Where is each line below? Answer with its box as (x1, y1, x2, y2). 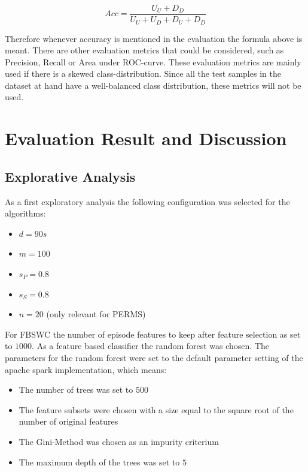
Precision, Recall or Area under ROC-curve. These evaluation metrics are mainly (5, 55, 301, 68)
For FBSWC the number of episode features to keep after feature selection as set (5, 327, 301, 340)
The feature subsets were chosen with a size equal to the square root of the (19, 403, 294, 416)
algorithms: (5, 207, 46, 220)
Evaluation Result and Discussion (5, 126, 287, 151)
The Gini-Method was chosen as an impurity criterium (19, 435, 219, 447)
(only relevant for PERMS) (46, 308, 146, 320)
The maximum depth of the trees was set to (19, 455, 180, 468)
